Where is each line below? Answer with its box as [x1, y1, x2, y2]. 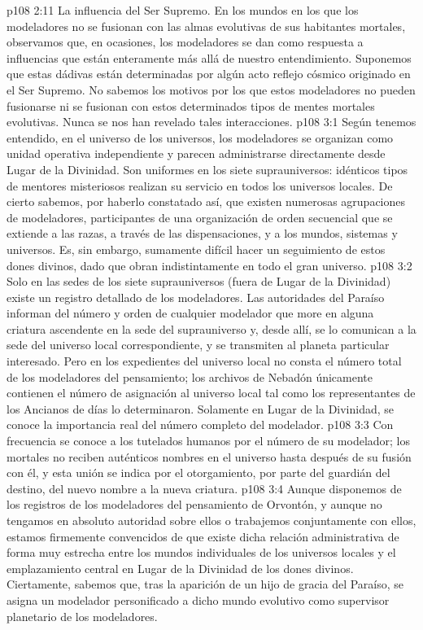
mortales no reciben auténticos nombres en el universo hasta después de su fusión [7, 448, 412, 465]
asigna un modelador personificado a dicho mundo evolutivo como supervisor [7, 591, 390, 608]
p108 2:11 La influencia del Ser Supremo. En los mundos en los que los [7, 2, 359, 18]
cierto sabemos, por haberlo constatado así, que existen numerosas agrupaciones [7, 193, 406, 210]
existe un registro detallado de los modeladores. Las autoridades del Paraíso [7, 288, 385, 305]
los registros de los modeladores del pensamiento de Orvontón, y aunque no [7, 496, 382, 513]
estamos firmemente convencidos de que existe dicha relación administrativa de [7, 527, 399, 545]
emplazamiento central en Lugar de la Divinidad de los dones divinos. [7, 559, 354, 576]
